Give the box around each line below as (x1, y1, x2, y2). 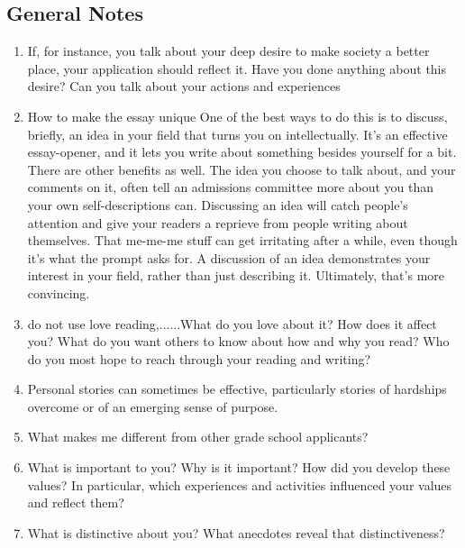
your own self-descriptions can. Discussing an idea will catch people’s (27, 195, 408, 214)
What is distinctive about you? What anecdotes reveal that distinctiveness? (27, 523, 445, 542)
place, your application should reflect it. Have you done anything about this (27, 59, 447, 78)
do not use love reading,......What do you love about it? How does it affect (27, 314, 437, 333)
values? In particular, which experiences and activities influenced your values (27, 475, 452, 494)
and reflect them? (27, 493, 124, 512)
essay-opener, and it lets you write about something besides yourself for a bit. (27, 142, 457, 161)
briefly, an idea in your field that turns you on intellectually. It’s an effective (27, 124, 448, 143)
